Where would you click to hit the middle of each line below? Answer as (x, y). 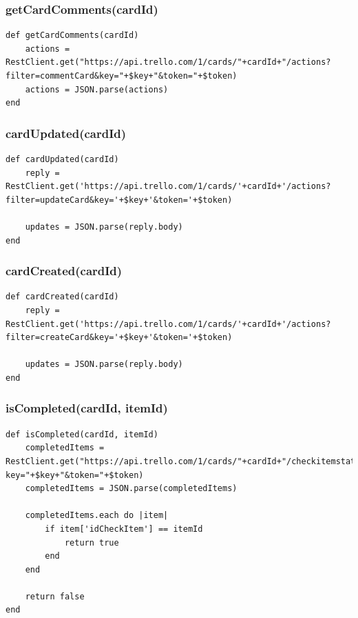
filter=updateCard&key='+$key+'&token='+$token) (119, 200)
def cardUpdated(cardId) (62, 159)
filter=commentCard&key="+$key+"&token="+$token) (122, 76)
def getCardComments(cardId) (72, 36)
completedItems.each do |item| (97, 516)
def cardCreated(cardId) (62, 297)
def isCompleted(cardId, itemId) (82, 434)
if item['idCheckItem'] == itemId (124, 529)
